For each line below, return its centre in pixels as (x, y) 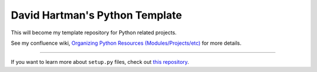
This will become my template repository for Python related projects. (94, 33)
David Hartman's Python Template (96, 15)
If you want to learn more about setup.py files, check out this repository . (100, 62)
